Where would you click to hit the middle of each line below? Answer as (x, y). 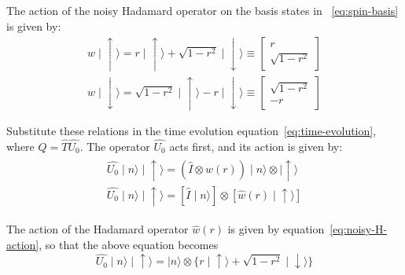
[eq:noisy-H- (359, 229)
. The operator (115, 146)
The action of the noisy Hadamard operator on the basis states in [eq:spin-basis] (202, 10)
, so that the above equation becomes (129, 244)
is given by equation (276, 229)
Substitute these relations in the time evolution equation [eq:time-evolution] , (191, 131)
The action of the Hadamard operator (98, 229)
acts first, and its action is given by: (256, 146)
